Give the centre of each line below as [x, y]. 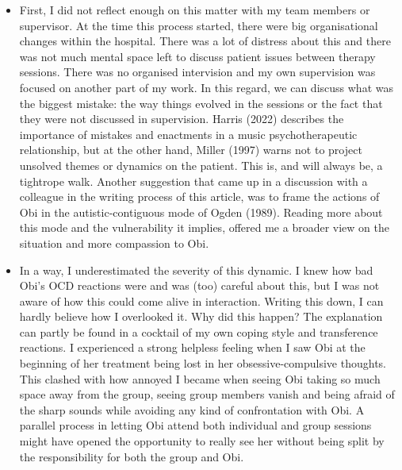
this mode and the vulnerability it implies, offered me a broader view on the [204, 227]
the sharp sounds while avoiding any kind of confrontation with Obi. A [192, 409]
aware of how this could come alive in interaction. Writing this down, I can [201, 300]
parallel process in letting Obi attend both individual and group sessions [195, 425]
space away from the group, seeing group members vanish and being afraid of [207, 394]
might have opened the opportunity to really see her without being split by [202, 441]
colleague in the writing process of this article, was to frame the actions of [199, 196]
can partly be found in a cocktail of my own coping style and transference [199, 331]
